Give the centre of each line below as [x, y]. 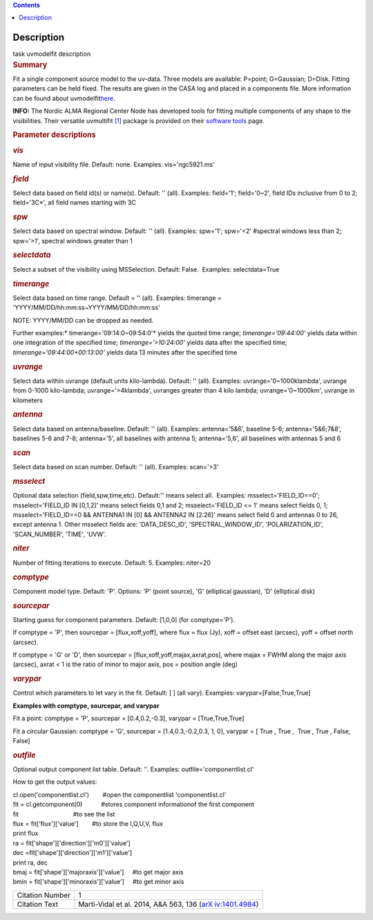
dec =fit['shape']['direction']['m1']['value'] [73, 853]
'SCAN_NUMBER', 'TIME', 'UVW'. [59, 534]
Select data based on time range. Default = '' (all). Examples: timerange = [117, 298]
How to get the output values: [55, 782]
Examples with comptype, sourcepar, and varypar [86, 706]
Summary [30, 64]
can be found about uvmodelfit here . [64, 98]
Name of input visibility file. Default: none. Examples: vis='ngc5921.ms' [114, 164]
